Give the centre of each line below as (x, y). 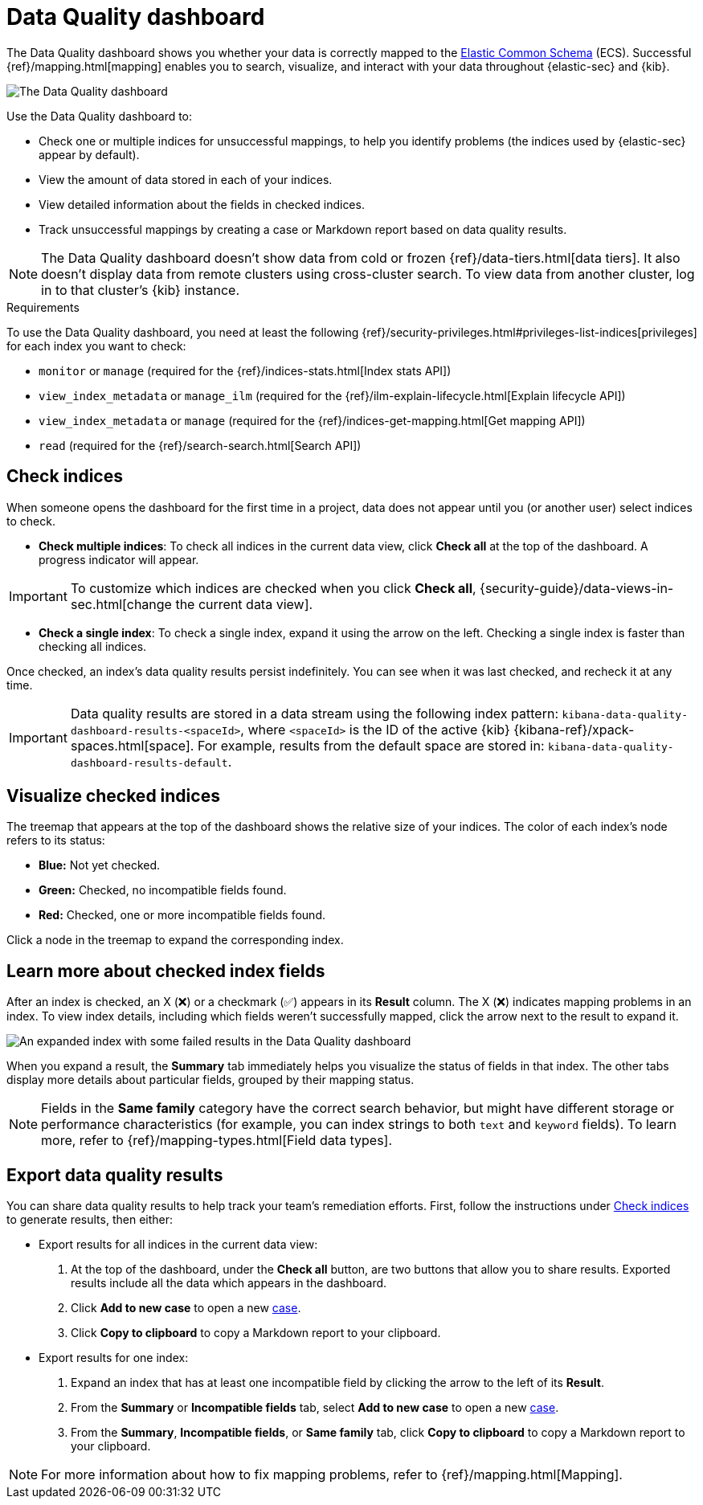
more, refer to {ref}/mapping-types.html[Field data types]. (217, 1141)
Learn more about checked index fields (166, 971)
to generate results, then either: (90, 1220)
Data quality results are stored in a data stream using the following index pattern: (314, 713)
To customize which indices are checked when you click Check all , (273, 588)
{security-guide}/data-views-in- (577, 588)
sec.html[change (121, 604)
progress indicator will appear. (119, 559)
